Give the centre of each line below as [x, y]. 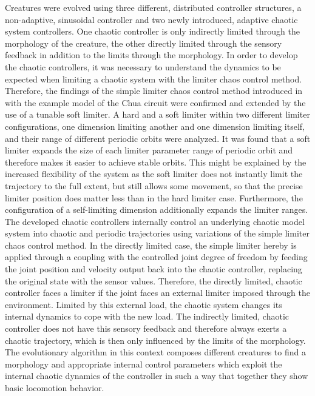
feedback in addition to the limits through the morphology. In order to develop [151, 55]
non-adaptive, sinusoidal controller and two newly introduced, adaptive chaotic [151, 19]
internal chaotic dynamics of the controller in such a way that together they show [157, 376]
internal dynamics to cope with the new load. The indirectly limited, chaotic [147, 316]
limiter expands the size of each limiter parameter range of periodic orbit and [149, 150]
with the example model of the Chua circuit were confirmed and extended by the [155, 102]
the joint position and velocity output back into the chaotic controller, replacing [154, 269]
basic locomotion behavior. [55, 388]
